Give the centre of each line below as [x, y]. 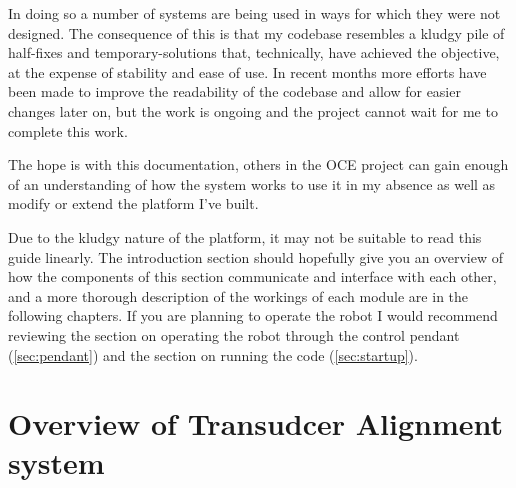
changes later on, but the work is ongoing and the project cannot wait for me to [253, 110]
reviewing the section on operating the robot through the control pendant [234, 334]
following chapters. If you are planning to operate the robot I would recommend [253, 315]
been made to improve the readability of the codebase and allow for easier [234, 91]
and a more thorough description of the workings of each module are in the [238, 295]
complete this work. [68, 130]
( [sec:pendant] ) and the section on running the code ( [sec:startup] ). [213, 354]
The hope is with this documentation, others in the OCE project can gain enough [258, 164]
